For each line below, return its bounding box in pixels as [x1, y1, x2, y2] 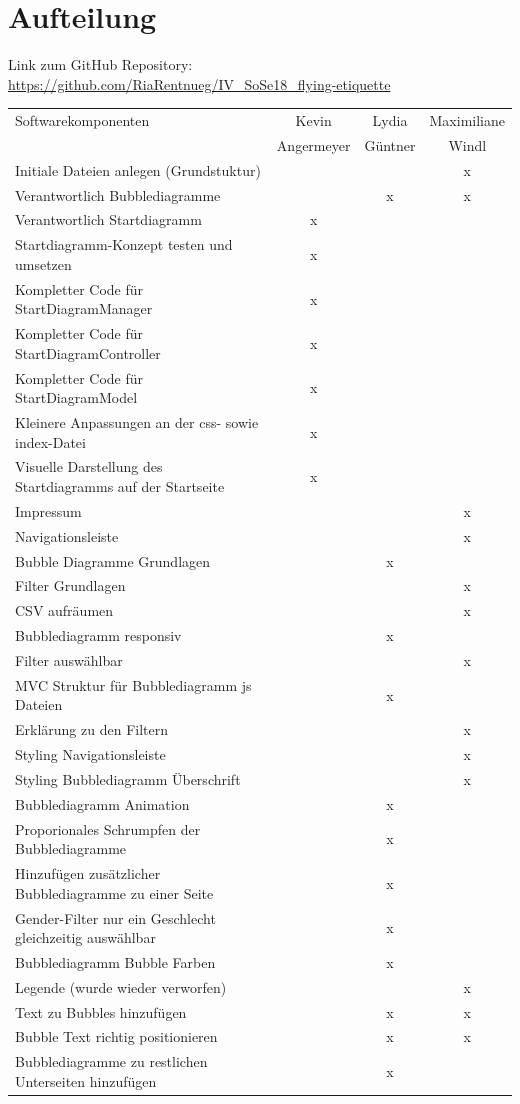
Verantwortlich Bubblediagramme [15, 184, 221, 205]
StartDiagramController [15, 342, 161, 363]
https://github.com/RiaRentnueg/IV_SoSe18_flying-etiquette [8, 73, 391, 94]
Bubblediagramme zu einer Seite [15, 882, 214, 903]
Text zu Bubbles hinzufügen [15, 1001, 187, 1022]
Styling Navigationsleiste [15, 744, 166, 765]
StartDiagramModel [15, 387, 138, 408]
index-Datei [15, 431, 86, 452]
